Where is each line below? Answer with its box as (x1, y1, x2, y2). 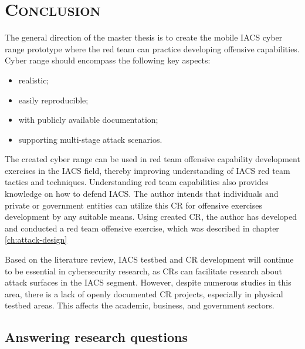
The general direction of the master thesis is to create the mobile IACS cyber (5, 31, 283, 43)
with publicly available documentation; (18, 113, 158, 126)
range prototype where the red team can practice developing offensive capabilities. (5, 42, 300, 55)
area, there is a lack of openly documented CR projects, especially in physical (5, 287, 283, 300)
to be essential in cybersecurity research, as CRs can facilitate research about (5, 264, 283, 277)
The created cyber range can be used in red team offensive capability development (5, 153, 300, 165)
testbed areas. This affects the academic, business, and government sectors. (5, 299, 274, 311)
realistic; (18, 73, 49, 86)
